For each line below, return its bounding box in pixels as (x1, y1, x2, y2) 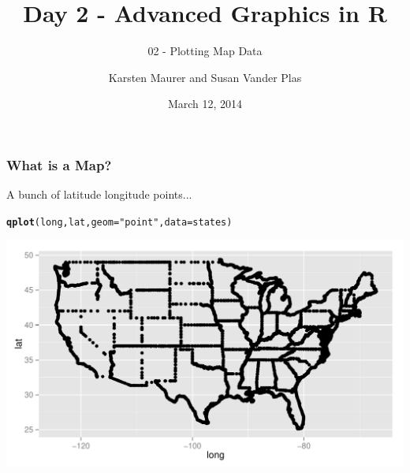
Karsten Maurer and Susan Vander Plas (108, 69, 302, 85)
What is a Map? (6, 155, 112, 174)
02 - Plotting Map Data (147, 43, 263, 59)
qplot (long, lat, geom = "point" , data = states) (6, 216, 233, 228)
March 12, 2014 (167, 95, 243, 112)
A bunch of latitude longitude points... (6, 186, 192, 203)
